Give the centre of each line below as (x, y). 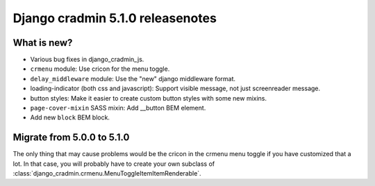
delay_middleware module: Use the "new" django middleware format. (133, 78)
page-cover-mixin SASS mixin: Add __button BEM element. (118, 108)
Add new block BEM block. (70, 117)
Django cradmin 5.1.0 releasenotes (115, 18)
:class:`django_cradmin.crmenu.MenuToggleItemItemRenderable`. (107, 174)
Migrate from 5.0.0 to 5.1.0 (71, 138)
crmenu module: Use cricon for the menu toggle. (100, 69)
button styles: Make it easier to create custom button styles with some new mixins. (149, 98)
